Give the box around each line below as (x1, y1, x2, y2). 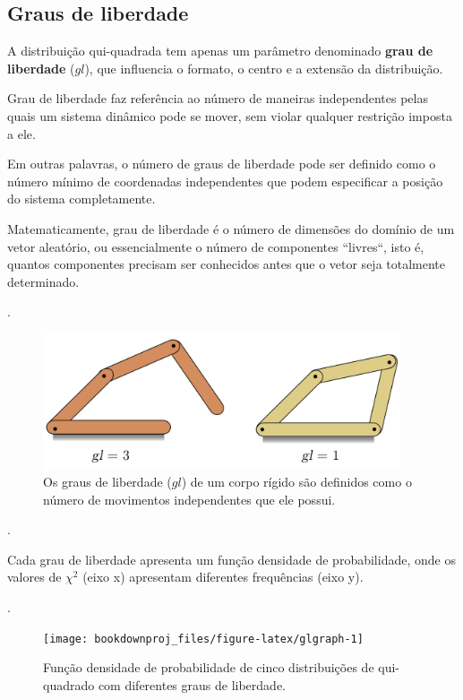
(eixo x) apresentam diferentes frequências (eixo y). (82, 567, 364, 586)
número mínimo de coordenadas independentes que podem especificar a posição (7, 171, 443, 190)
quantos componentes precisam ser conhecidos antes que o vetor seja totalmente (7, 255, 446, 273)
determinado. (7, 272, 80, 290)
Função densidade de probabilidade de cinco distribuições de (43, 658, 374, 677)
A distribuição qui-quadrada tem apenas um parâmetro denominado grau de (7, 41, 433, 60)
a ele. (7, 124, 36, 143)
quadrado (43, 675, 95, 694)
